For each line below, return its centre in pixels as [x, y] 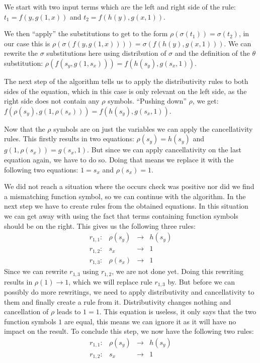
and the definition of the [212, 53]
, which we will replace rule [110, 281]
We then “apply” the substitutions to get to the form [86, 33]
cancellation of [26, 311]
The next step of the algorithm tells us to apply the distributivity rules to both [126, 81]
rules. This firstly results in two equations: [69, 139]
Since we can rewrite [36, 271]
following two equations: [41, 169]
